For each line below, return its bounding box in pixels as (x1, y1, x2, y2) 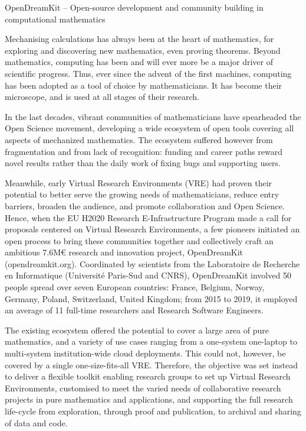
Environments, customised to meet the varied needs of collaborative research (5, 381, 281, 394)
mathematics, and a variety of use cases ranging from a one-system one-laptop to (5, 335, 297, 348)
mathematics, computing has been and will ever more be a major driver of (5, 56, 273, 68)
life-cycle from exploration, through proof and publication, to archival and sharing (5, 405, 301, 417)
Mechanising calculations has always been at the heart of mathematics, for (5, 33, 274, 45)
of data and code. (5, 416, 68, 429)
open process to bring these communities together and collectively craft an (5, 234, 274, 247)
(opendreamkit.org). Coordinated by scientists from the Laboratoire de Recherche (5, 257, 300, 270)
